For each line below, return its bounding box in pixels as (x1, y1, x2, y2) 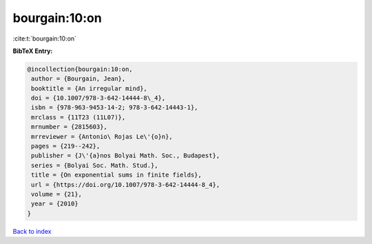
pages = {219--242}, (31, 142, 101, 151)
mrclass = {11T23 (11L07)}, (31, 113, 126, 121)
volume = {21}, (31, 190, 83, 198)
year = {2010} (31, 200, 79, 208)
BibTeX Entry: (12, 47, 53, 55)
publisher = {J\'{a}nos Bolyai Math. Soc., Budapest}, (31, 152, 220, 159)
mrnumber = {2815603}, (31, 123, 108, 131)
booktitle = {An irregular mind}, (31, 85, 147, 92)
